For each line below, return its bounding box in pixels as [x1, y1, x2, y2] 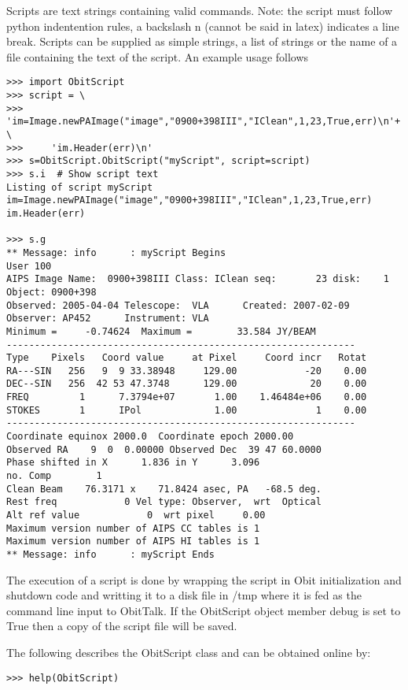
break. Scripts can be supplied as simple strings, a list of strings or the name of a [6, 33, 398, 50]
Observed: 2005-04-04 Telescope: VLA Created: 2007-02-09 [6, 299, 350, 311]
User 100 [6, 260, 52, 272]
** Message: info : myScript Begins [6, 247, 226, 258]
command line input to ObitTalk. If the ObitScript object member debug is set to [6, 602, 401, 618]
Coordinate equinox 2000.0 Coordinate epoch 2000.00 [6, 431, 294, 443]
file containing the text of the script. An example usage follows [6, 48, 309, 65]
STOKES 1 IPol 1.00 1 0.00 [6, 404, 367, 416]
